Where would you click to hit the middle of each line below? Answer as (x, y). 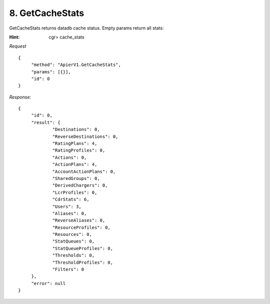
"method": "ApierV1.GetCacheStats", (76, 65)
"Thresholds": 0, (73, 255)
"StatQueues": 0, (73, 241)
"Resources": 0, (72, 234)
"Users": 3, (67, 206)
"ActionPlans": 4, (75, 164)
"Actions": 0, (69, 157)
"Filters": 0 (68, 269)
